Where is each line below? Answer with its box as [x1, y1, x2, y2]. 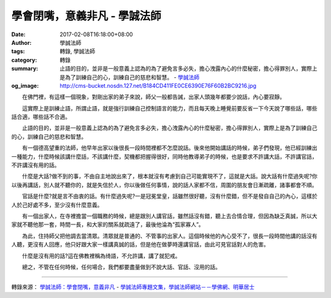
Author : [11, 39, 32, 46]
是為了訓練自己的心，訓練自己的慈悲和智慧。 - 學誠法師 [59, 74, 200, 81]
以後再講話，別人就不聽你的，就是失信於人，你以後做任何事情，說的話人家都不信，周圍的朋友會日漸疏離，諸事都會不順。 [11, 181, 318, 188]
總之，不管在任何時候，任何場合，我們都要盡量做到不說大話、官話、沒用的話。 [21, 263, 221, 270]
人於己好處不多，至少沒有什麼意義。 [11, 201, 103, 208]
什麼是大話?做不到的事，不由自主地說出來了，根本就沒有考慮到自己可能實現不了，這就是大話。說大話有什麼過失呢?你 [21, 172, 318, 180]
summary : [11, 65, 39, 72]
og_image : [11, 82, 39, 89]
